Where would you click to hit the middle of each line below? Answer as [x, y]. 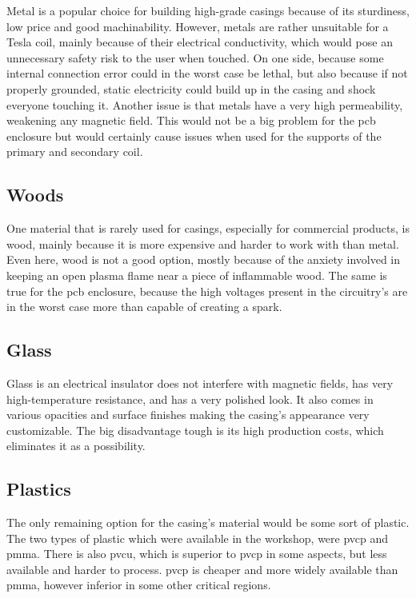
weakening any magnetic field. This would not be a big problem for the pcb [191, 120]
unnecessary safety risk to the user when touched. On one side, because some [195, 57]
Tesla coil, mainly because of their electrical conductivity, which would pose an [200, 42]
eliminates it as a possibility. [76, 446]
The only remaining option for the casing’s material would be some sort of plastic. [208, 522]
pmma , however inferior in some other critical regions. [139, 585]
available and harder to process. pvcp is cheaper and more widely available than [202, 569]
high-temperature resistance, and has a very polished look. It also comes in [190, 399]
